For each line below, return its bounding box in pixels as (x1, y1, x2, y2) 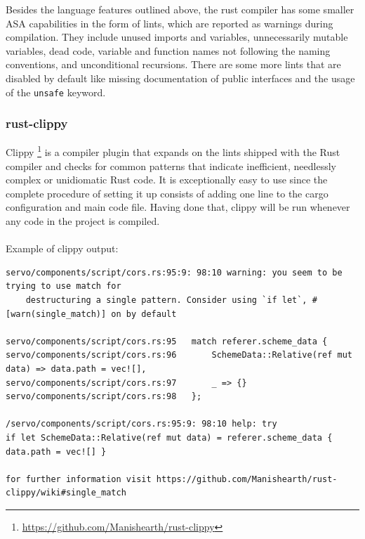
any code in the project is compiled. (6, 214, 160, 228)
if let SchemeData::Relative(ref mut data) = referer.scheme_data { (6, 432, 333, 443)
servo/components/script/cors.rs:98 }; (6, 391, 202, 402)
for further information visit (6, 474, 152, 484)
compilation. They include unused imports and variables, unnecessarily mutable (6, 30, 348, 44)
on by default (111, 309, 177, 319)
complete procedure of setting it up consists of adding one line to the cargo (6, 186, 328, 200)
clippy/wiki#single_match (6, 488, 126, 498)
